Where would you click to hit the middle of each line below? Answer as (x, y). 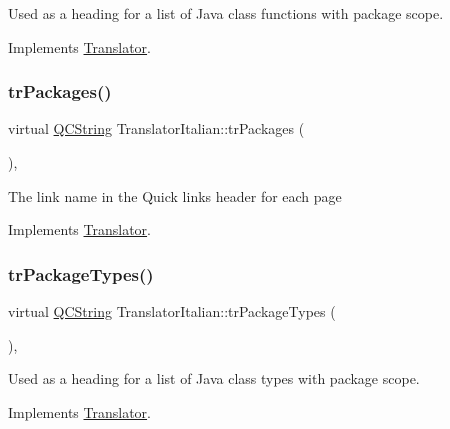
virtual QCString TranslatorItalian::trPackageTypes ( (172, 311)
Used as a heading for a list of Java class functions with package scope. (226, 13)
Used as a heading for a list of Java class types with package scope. (214, 378)
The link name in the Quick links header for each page (175, 195)
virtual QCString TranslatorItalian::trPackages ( (156, 128)
